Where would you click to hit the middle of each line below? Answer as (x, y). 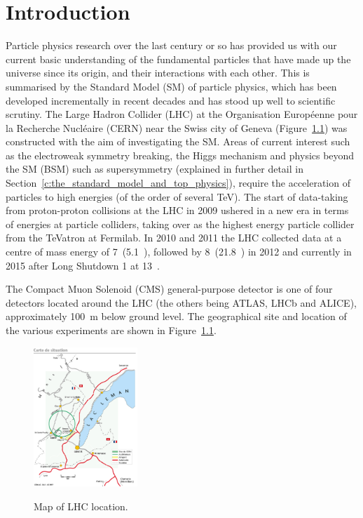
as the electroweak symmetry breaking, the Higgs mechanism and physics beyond (180, 155)
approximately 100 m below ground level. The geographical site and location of (176, 316)
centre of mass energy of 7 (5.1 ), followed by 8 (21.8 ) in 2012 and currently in (179, 252)
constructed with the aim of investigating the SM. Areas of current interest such (178, 141)
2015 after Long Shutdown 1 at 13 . (83, 265)
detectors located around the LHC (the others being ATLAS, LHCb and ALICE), (181, 302)
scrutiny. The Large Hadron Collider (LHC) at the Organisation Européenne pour (182, 114)
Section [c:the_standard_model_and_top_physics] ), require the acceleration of (178, 183)
